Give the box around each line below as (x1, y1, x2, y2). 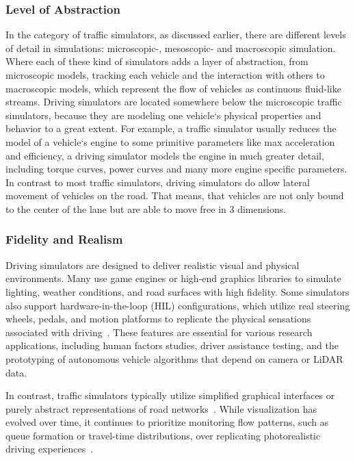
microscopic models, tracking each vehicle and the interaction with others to (5, 68, 325, 81)
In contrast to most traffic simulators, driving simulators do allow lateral (5, 175, 310, 189)
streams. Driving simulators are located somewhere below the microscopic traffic (5, 94, 342, 109)
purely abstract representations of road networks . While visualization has (5, 401, 317, 416)
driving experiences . (5, 442, 94, 456)
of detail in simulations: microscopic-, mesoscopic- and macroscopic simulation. (5, 40, 336, 55)
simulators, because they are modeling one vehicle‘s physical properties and (5, 107, 321, 122)
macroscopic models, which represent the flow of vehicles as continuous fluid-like (5, 81, 341, 95)
